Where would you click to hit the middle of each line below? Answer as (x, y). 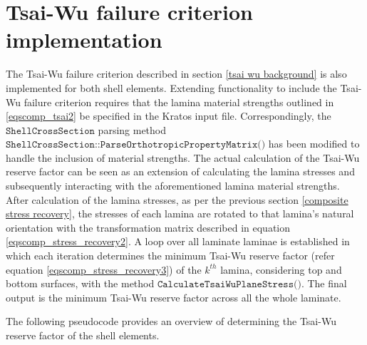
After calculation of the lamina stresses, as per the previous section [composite (177, 199)
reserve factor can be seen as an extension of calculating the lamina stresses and (180, 171)
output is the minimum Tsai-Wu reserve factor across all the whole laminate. (174, 297)
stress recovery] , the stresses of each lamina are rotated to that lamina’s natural (180, 213)
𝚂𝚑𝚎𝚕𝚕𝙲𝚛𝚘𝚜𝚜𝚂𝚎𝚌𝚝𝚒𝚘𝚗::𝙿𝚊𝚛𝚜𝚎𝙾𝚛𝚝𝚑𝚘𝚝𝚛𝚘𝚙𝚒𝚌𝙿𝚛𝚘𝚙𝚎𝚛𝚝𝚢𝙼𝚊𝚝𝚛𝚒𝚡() (136, 145)
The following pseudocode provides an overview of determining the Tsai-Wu (171, 321)
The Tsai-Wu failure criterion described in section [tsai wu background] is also (176, 74)
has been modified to (314, 144)
